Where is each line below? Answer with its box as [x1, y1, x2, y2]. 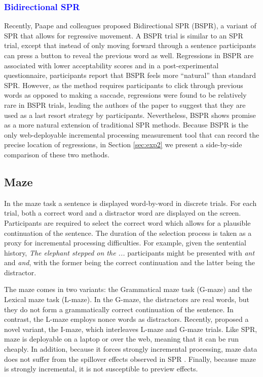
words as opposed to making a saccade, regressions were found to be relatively [4, 90, 247, 100]
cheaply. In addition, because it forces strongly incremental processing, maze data [4, 344, 257, 354]
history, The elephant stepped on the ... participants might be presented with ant [4, 247, 255, 258]
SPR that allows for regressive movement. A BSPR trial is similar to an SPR [4, 30, 243, 40]
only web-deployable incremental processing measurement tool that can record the [4, 129, 259, 140]
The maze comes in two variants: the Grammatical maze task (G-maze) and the [4, 284, 252, 295]
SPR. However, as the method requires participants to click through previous [4, 79, 243, 90]
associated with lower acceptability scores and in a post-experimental [4, 60, 219, 70]
